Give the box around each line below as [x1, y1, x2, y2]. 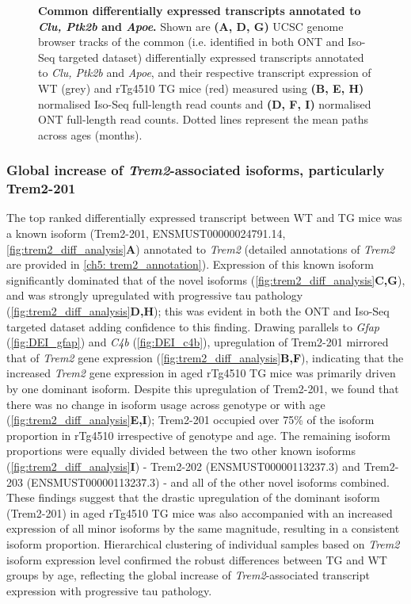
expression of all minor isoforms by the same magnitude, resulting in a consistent [6, 520, 400, 537]
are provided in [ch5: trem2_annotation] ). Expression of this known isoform [6, 256, 374, 273]
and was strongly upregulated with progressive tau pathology [6, 287, 303, 304]
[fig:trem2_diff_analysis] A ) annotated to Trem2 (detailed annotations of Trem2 [6, 240, 395, 257]
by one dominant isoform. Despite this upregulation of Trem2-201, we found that [6, 380, 399, 397]
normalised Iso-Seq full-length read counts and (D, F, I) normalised [38, 95, 371, 112]
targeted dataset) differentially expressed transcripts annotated [59, 48, 364, 65]
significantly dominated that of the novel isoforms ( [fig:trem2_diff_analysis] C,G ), [6, 271, 405, 288]
